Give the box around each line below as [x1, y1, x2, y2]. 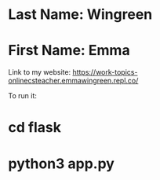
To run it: [8, 91, 38, 101]
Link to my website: [8, 68, 71, 77]
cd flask [8, 119, 61, 137]
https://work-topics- [72, 68, 138, 77]
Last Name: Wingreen [8, 6, 153, 24]
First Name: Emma [8, 42, 131, 60]
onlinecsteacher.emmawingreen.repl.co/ [8, 76, 139, 86]
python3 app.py [8, 155, 115, 172]
